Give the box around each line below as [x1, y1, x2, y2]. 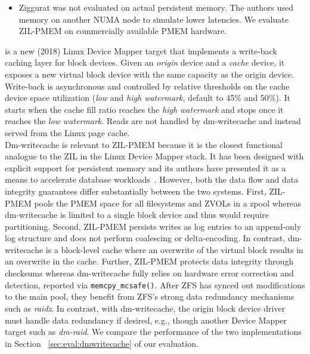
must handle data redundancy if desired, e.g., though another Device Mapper [5, 313, 287, 326]
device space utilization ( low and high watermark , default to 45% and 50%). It [5, 91, 290, 104]
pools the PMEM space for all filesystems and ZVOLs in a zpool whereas [34, 196, 302, 209]
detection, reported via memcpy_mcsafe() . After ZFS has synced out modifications [5, 278, 305, 291]
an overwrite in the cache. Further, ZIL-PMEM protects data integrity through [5, 255, 294, 267]
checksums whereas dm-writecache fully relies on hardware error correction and [5, 267, 294, 279]
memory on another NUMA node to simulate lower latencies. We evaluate [18, 13, 289, 25]
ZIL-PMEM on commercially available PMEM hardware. [18, 24, 227, 37]
